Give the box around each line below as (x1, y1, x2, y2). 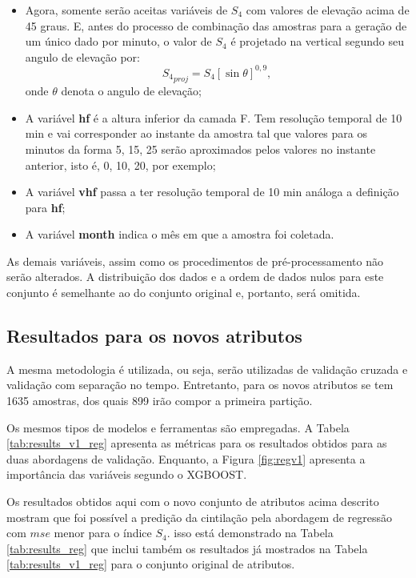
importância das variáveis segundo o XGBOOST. (6, 466, 247, 483)
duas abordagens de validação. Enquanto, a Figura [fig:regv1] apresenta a (6, 450, 366, 467)
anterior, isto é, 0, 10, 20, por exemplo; (25, 156, 216, 173)
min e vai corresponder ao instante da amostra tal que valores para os (25, 125, 367, 142)
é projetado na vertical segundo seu (230, 33, 404, 50)
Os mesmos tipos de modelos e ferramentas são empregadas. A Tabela (6, 419, 350, 436)
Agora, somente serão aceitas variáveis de (25, 2, 228, 18)
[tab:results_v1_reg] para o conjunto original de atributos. (6, 556, 295, 572)
